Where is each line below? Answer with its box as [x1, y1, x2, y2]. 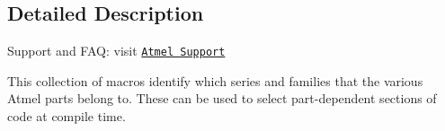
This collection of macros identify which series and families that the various [7, 71, 423, 90]
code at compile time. [7, 107, 126, 126]
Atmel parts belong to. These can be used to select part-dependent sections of [7, 89, 437, 108]
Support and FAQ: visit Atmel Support [7, 41, 226, 60]
